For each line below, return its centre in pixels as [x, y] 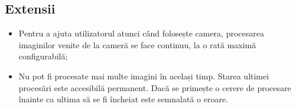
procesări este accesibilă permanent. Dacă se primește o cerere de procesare [155, 87]
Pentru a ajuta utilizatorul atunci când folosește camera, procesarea [141, 33]
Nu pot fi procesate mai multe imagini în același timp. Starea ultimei [144, 76]
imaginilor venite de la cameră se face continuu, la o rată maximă [137, 44]
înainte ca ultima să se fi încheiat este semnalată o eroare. [123, 99]
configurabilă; [43, 56]
